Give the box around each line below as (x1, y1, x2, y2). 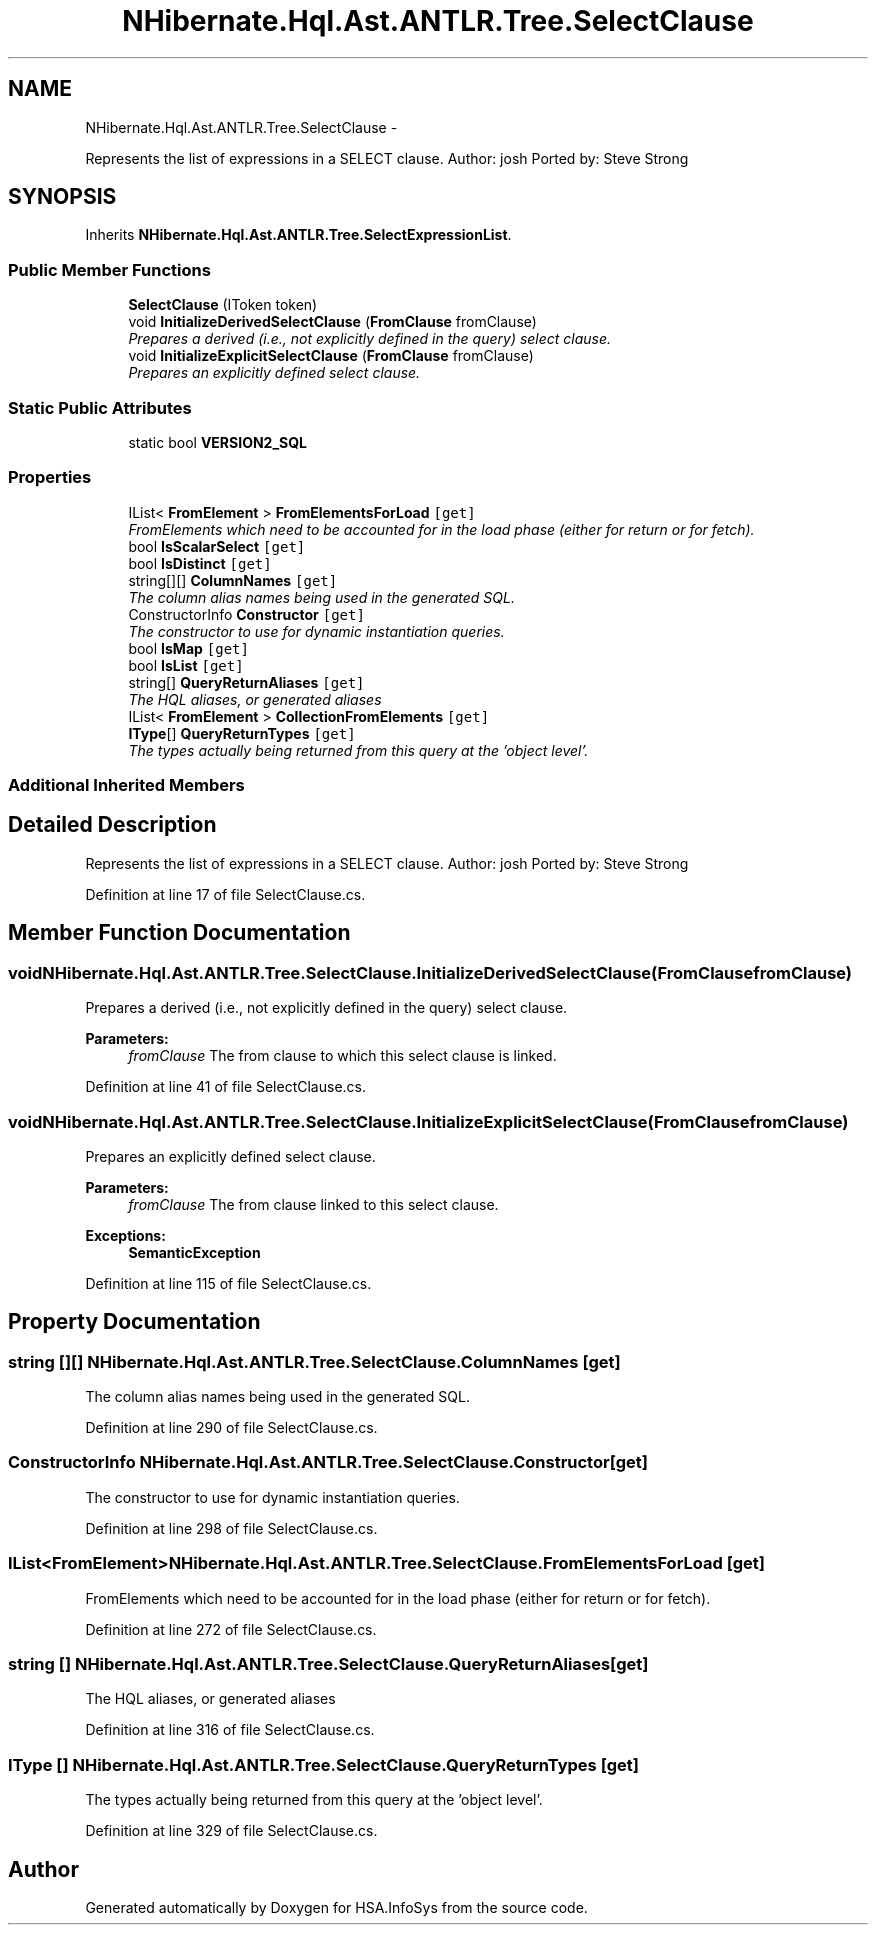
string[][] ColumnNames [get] (128, 571, 338, 589)
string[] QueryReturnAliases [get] (128, 673, 365, 691)
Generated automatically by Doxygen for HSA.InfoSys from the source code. (85, 1898, 588, 1916)
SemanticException (128, 1243, 261, 1261)
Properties (8, 467, 92, 488)
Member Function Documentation (8, 920, 351, 946)
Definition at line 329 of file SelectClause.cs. (85, 1822, 378, 1840)
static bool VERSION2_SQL (128, 433, 308, 451)
